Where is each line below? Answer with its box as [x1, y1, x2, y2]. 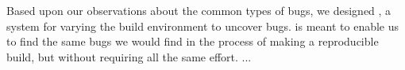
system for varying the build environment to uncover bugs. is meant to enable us [6, 17, 399, 34]
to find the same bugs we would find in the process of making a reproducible [6, 33, 379, 50]
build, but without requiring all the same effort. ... [6, 48, 252, 64]
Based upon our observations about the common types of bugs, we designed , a [6, 2, 391, 19]
